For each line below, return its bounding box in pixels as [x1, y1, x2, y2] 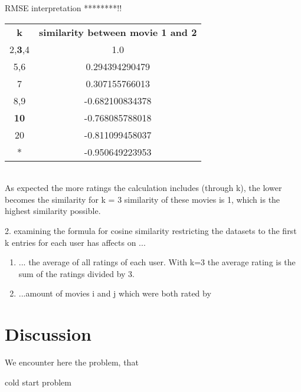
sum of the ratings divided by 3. [18, 267, 135, 279]
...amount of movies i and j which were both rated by [18, 287, 211, 299]
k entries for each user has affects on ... [5, 236, 146, 248]
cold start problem [5, 375, 71, 388]
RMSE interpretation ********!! [5, 2, 122, 14]
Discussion [5, 322, 91, 346]
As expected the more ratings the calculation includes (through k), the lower [5, 182, 282, 194]
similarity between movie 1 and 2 [39, 25, 197, 39]
